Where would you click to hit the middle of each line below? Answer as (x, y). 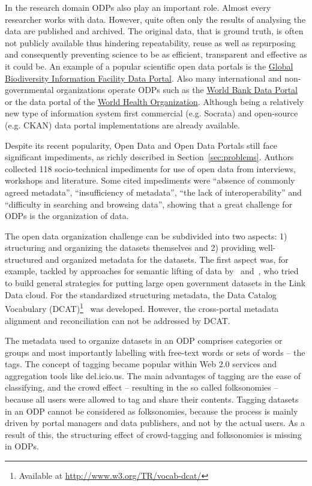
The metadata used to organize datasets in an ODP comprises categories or (144, 340)
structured (24, 259)
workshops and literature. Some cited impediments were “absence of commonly (150, 180)
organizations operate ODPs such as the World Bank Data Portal (177, 90)
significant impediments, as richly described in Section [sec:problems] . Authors (149, 157)
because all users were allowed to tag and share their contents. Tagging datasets (152, 399)
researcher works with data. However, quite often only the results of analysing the (155, 19)
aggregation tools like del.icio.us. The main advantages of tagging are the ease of (153, 375)
